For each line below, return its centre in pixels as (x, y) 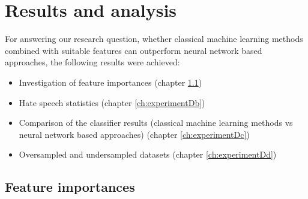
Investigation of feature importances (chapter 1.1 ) (110, 82)
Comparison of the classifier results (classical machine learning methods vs (156, 123)
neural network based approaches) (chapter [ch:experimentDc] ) (134, 134)
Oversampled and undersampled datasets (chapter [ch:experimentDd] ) (148, 154)
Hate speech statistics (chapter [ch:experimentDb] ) (112, 102)
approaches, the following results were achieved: (92, 62)
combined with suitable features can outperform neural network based (134, 50)
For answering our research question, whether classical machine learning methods (154, 39)
